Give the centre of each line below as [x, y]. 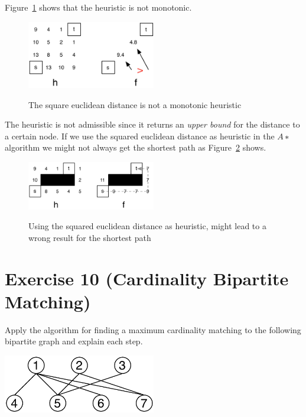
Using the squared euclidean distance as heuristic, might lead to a [147, 226]
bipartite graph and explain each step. [74, 341]
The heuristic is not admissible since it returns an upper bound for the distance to [152, 124]
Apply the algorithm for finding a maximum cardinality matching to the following [153, 329]
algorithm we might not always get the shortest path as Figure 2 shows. [136, 147]
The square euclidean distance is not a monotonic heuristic [135, 104]
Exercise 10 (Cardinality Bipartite [147, 278]
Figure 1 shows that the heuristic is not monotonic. [98, 7]
